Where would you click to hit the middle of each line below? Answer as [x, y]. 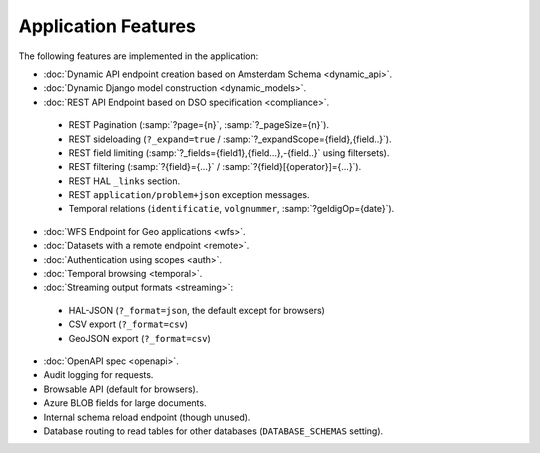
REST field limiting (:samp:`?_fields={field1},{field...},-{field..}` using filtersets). [229, 152]
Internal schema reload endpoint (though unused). [147, 417]
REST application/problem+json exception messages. [189, 195]
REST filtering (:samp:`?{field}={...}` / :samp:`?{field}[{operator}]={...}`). [215, 167]
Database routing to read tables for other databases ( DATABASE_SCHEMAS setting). [213, 431]
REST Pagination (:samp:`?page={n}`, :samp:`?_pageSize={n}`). [199, 125]
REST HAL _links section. [124, 181]
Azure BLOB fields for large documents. [125, 403]
